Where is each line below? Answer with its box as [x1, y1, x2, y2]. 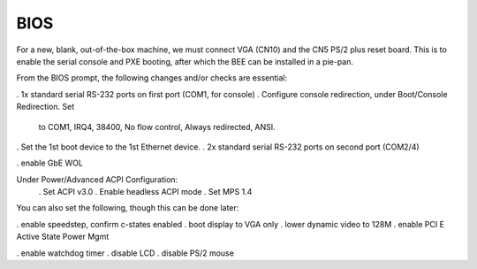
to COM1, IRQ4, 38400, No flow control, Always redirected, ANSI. [38, 121, 276, 132]
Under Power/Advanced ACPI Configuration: [16, 173, 178, 185]
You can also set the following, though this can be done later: [16, 203, 239, 213]
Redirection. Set [16, 102, 75, 112]
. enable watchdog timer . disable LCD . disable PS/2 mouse [16, 248, 234, 258]
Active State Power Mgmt [16, 231, 110, 242]
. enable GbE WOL [16, 158, 84, 168]
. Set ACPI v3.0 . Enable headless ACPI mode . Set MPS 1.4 [38, 187, 253, 197]
